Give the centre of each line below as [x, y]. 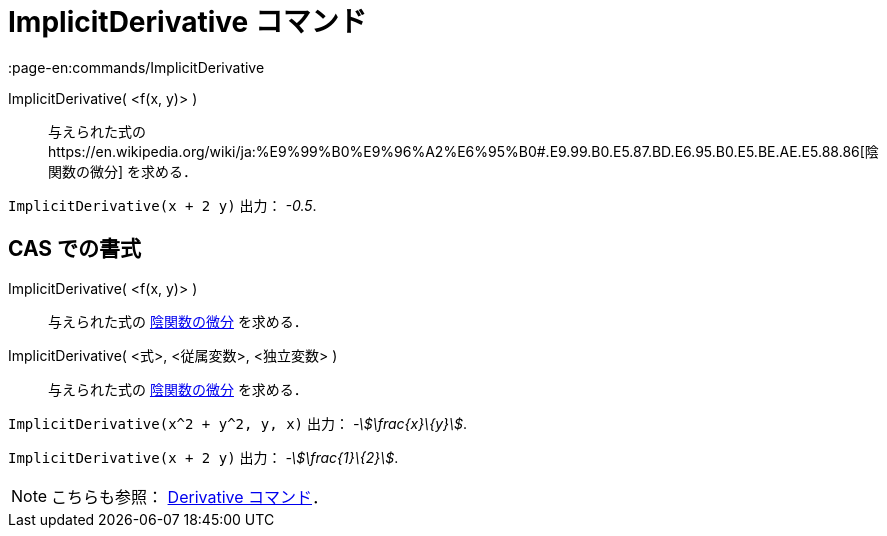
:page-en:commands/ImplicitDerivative [136, 67]
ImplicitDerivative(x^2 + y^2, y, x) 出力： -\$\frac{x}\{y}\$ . [238, 423]
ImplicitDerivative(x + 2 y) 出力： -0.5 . [162, 205]
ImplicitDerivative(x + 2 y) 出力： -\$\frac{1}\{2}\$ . [203, 457]
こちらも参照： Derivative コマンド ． [190, 496]
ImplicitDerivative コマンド [187, 22]
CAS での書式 [75, 249]
